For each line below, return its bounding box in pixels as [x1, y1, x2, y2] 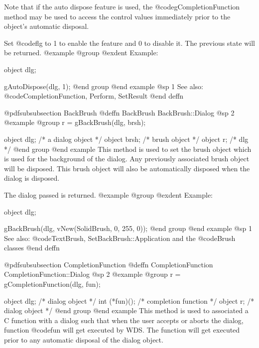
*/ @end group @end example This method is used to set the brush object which [4, 143, 252, 154]
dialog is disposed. [4, 173, 60, 183]
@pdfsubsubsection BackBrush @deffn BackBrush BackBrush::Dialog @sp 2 [4, 107, 235, 117]
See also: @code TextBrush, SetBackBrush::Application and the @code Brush [4, 232, 236, 243]
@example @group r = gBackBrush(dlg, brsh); [4, 117, 146, 127]
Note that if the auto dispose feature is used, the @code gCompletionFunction [4, 1, 240, 11]
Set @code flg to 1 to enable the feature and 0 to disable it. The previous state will [4, 37, 255, 48]
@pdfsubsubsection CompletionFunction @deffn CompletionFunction [4, 259, 213, 269]
